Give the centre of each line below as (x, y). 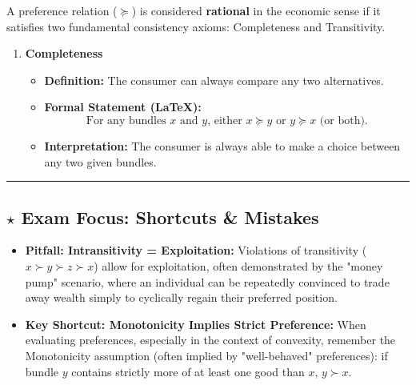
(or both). (344, 120)
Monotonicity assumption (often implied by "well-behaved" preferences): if (206, 355)
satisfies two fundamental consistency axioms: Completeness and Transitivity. (196, 26)
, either (225, 120)
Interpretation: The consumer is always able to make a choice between (222, 145)
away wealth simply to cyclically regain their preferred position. (181, 297)
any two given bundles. (100, 161)
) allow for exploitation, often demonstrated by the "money (238, 265)
